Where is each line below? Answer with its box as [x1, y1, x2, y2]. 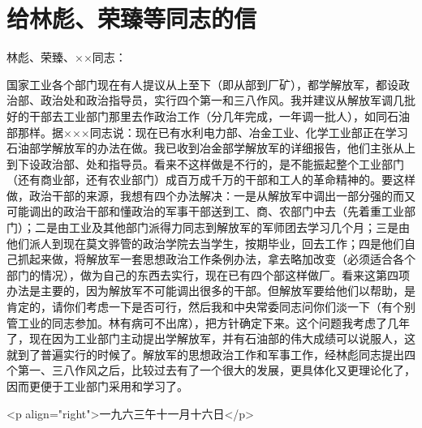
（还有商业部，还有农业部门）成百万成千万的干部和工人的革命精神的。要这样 [6, 171, 416, 188]
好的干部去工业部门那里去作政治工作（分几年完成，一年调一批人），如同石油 [6, 107, 410, 124]
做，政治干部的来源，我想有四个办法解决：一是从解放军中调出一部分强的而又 [6, 186, 416, 203]
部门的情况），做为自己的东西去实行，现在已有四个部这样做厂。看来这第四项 [6, 266, 410, 283]
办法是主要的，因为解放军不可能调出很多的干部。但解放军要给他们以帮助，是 [6, 282, 416, 299]
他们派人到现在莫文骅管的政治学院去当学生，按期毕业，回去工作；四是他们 [6, 234, 404, 251]
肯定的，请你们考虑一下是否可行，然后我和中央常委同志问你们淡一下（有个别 [6, 298, 416, 315]
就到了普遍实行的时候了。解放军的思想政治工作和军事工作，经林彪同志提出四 [6, 345, 416, 362]
